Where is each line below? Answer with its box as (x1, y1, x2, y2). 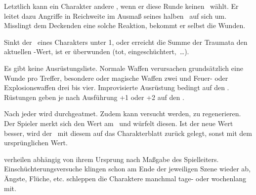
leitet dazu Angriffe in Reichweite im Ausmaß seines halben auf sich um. (4, 10, 227, 21)
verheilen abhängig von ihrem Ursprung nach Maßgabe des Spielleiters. (4, 154, 219, 164)
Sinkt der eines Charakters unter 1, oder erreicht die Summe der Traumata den (4, 36, 248, 47)
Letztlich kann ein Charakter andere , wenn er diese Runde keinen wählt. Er (4, 1, 239, 11)
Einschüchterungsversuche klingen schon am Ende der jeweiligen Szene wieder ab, (4, 163, 251, 174)
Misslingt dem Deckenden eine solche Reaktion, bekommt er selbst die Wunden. (4, 20, 246, 31)
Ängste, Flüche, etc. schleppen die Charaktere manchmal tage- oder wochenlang (4, 173, 247, 183)
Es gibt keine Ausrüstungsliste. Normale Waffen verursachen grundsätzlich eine (4, 63, 243, 73)
